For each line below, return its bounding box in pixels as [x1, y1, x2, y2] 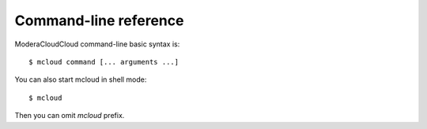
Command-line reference [14, 12, 184, 29]
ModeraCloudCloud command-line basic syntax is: [14, 39, 180, 49]
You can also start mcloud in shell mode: [14, 75, 147, 84]
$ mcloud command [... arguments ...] [28, 57, 179, 66]
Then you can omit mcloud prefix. [14, 111, 125, 120]
